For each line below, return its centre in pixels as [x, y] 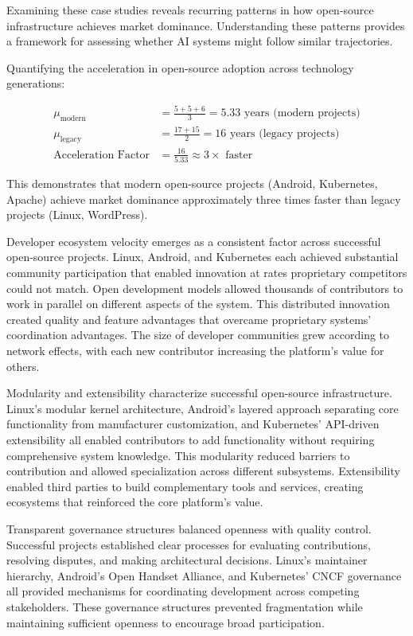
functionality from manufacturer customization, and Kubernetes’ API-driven [193, 424]
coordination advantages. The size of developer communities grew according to [198, 335]
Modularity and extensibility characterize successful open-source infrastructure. [199, 393]
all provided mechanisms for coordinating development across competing [183, 591]
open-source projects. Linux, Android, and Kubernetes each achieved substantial [203, 257]
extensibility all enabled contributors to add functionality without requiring [191, 440]
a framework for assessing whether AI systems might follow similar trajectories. [200, 41]
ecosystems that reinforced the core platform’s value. [135, 502]
